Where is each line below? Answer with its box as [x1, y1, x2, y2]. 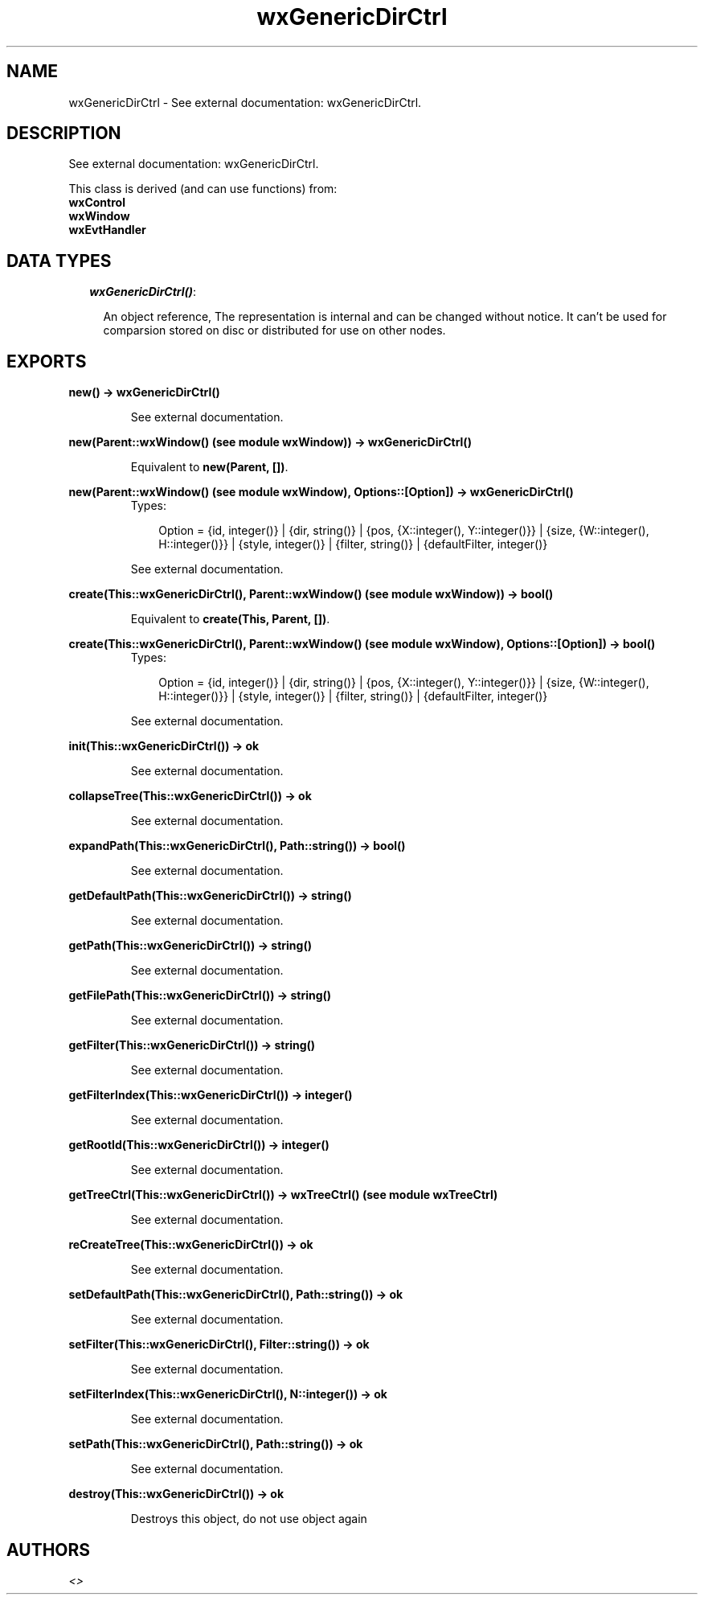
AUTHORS [6, 1539, 91, 1560]
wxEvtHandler [68, 223, 146, 237]
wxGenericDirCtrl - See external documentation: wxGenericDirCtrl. [68, 95, 422, 109]
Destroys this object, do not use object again [130, 1512, 367, 1526]
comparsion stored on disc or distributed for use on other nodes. [103, 323, 446, 338]
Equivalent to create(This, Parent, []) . [130, 612, 330, 626]
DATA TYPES [6, 250, 112, 271]
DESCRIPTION [6, 123, 121, 144]
